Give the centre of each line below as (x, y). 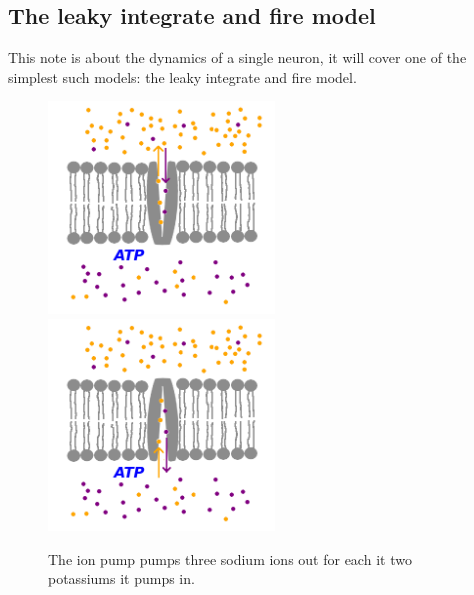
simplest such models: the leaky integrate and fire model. (182, 76)
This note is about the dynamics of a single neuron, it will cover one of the (237, 57)
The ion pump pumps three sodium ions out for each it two (230, 558)
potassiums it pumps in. (121, 578)
